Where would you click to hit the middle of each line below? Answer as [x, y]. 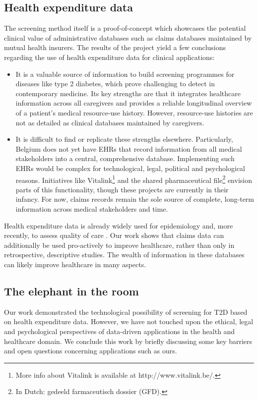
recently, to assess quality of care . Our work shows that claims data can [114, 235]
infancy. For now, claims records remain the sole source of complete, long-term [135, 199]
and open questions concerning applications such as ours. [91, 351]
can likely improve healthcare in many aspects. [75, 264]
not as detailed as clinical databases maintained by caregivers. [110, 122]
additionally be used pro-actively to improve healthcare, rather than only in [119, 245]
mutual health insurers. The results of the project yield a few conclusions [115, 47]
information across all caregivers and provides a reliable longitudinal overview [134, 103]
